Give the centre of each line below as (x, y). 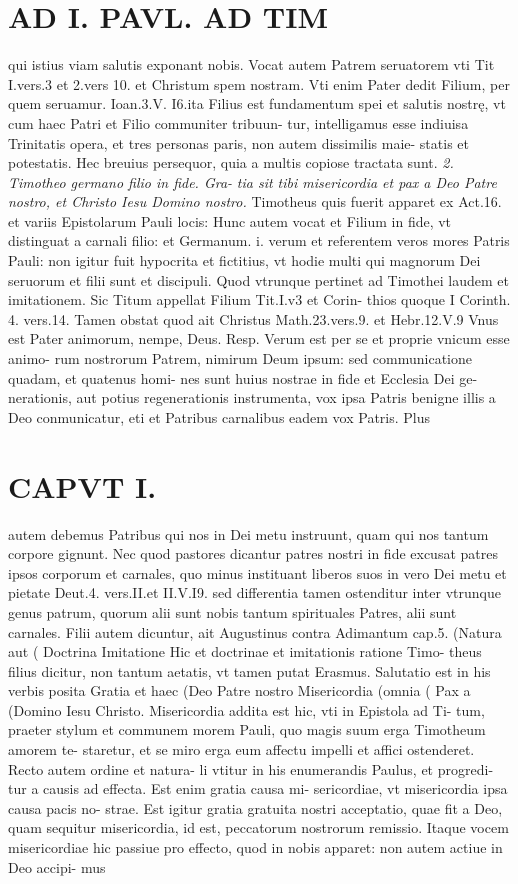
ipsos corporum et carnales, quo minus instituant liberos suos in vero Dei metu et (257, 572)
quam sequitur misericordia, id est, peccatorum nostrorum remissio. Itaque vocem (258, 827)
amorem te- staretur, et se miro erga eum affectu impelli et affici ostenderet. (241, 749)
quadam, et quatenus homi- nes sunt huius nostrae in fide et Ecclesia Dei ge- (243, 377)
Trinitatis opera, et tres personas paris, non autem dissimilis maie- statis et (238, 142)
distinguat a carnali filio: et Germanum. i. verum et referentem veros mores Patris (259, 240)
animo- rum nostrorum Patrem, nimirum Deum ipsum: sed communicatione (240, 358)
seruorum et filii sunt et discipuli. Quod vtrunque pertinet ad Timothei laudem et (258, 279)
